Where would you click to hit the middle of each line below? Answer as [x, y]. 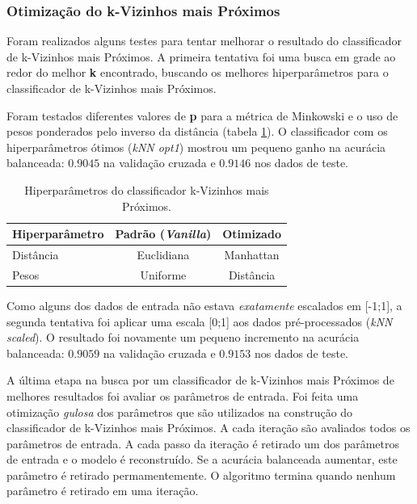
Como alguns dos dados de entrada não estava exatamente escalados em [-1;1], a [204, 305]
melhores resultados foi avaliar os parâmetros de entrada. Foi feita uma [183, 395]
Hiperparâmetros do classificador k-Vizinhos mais [147, 189]
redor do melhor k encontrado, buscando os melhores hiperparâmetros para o [198, 72]
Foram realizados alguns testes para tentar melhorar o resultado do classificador [204, 41]
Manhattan [252, 254]
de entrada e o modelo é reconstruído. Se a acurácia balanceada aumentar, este [202, 459]
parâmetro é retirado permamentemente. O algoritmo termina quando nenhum [201, 475]
